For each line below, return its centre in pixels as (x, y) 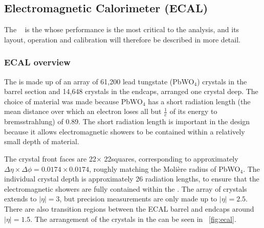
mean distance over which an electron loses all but (83, 111)
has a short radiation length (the (199, 101)
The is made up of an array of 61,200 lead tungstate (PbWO (99, 81)
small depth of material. (42, 141)
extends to (20, 199)
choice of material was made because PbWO (74, 101)
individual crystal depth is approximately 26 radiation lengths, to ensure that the (132, 179)
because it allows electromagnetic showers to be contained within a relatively (125, 131)
